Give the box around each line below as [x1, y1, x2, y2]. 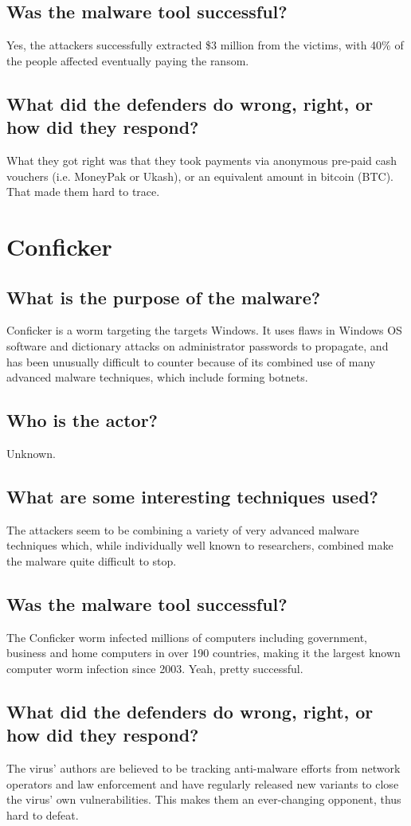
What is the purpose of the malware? [6, 284, 321, 309]
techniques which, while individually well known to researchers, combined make [6, 537, 393, 554]
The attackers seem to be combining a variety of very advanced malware [6, 521, 359, 538]
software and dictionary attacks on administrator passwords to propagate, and [6, 337, 389, 354]
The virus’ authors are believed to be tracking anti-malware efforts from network [6, 760, 401, 777]
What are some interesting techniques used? [6, 483, 378, 508]
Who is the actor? [6, 408, 158, 433]
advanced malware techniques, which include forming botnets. [6, 369, 308, 386]
